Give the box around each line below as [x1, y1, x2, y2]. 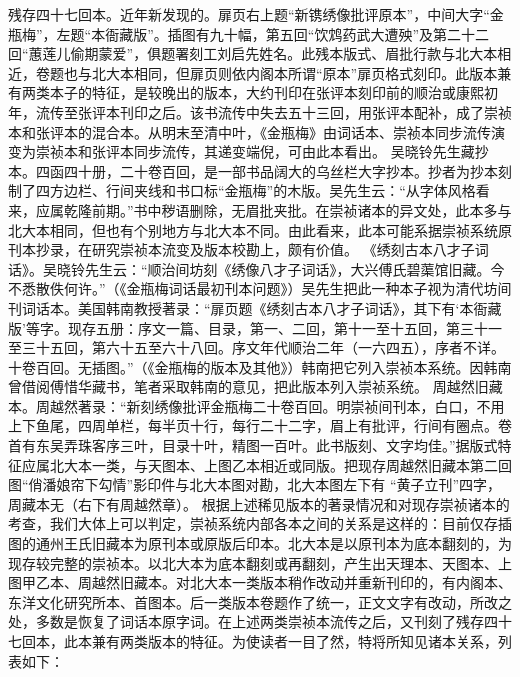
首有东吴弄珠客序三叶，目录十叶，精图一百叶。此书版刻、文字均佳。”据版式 [8, 435, 498, 456]
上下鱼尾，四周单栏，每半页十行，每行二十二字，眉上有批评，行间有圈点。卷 [8, 415, 512, 436]
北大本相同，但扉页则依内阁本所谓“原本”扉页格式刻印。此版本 [91, 62, 498, 83]
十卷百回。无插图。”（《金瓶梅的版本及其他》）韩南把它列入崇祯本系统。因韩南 [8, 356, 512, 377]
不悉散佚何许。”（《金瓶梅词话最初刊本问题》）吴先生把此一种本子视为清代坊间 [8, 278, 512, 299]
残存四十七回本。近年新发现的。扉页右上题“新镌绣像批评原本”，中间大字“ [8, 4, 490, 24]
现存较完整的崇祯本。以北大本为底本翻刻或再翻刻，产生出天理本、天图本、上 [8, 552, 512, 573]
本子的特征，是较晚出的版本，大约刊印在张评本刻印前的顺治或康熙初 [49, 82, 498, 103]
